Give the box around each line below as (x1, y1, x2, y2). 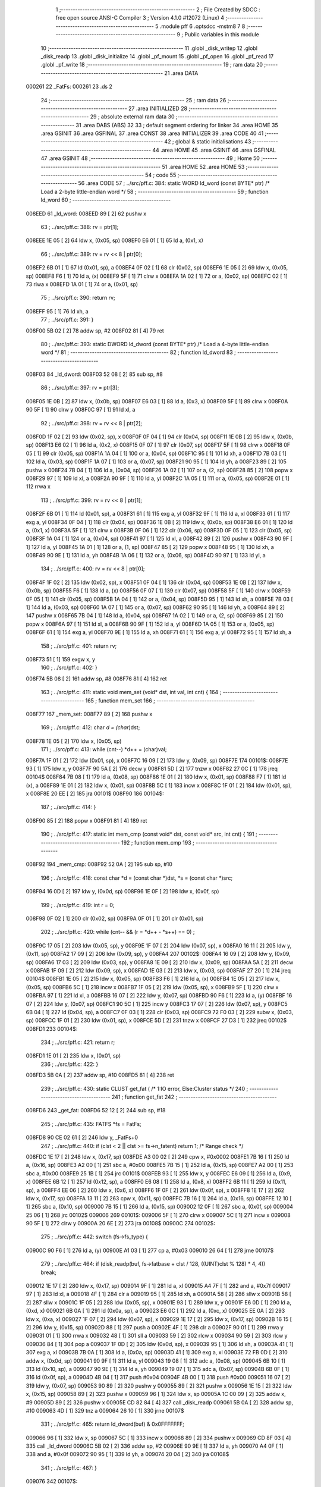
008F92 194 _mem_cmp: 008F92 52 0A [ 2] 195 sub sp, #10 (26, 861, 172, 868)
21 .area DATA (164, 69, 199, 77)
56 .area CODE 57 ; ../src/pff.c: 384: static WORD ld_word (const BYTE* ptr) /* (78, 180, 270, 187)
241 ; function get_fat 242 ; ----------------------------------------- (111, 1093, 277, 1100)
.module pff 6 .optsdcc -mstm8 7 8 (159, 23, 246, 30)
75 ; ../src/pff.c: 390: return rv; (40, 294, 115, 302)
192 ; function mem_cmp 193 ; (121, 839, 194, 846)
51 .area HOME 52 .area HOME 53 (161, 163, 245, 170)
